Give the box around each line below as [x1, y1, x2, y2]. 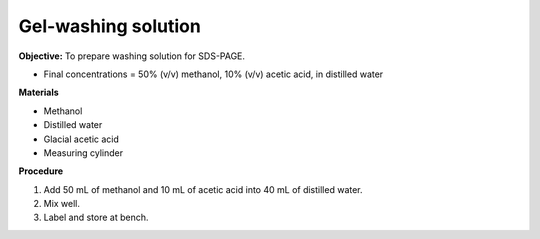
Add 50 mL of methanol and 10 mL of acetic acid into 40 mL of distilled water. [43, 183, 364, 195]
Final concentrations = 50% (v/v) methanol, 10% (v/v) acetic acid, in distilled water [43, 68, 384, 80]
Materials [18, 86, 59, 99]
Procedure [18, 165, 64, 177]
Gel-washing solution [18, 15, 202, 37]
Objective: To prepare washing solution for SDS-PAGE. [18, 50, 245, 62]
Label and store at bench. [43, 211, 149, 224]
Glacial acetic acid [43, 133, 120, 145]
